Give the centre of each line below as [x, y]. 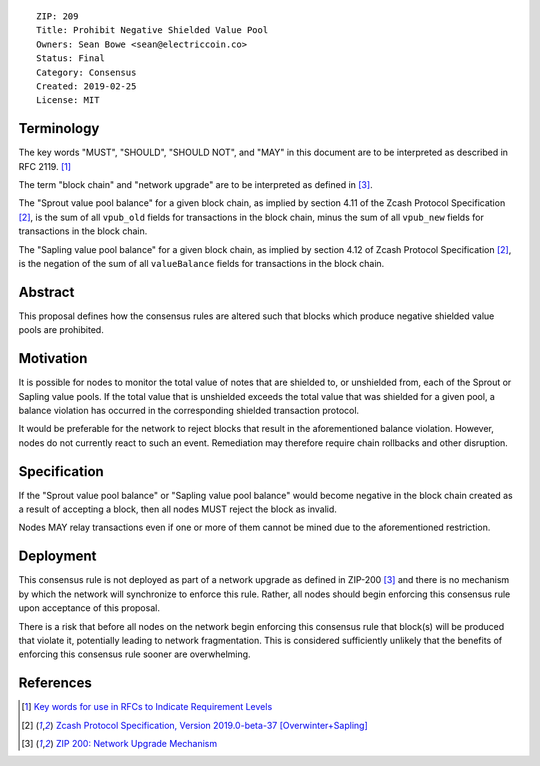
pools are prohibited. [61, 330]
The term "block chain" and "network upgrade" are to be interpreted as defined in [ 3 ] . [196, 185]
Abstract [46, 291]
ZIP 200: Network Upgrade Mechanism [136, 743]
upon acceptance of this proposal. [89, 608]
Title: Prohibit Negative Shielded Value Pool [152, 30]
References [55, 683]
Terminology [59, 128]
